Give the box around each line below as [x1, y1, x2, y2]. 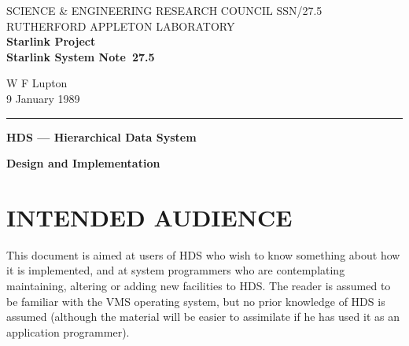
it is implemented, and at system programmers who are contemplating [6, 262, 345, 278]
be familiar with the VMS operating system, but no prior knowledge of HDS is [6, 293, 385, 309]
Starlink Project [6, 33, 96, 50]
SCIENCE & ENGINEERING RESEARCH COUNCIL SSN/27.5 [6, 2, 322, 18]
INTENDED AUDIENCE [6, 201, 293, 233]
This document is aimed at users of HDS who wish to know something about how [6, 246, 400, 263]
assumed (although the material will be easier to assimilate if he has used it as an [6, 308, 400, 325]
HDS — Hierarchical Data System [6, 128, 197, 145]
